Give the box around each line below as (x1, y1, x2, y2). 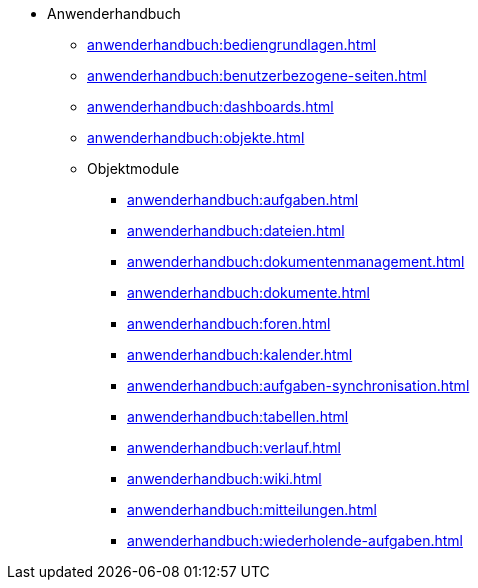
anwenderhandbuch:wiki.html (127, 470, 322, 487)
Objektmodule (87, 160, 180, 177)
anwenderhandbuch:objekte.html (87, 129, 305, 146)
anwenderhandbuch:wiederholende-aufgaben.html (127, 532, 463, 549)
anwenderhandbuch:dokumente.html (127, 284, 370, 301)
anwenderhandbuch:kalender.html (127, 346, 353, 363)
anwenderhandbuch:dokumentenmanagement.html (127, 253, 465, 270)
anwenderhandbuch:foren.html (127, 315, 331, 332)
